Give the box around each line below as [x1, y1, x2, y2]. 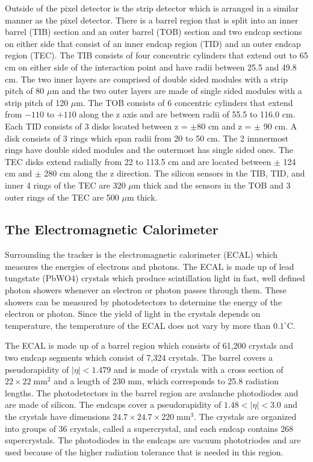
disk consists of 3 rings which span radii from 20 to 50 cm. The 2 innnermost [5, 131, 289, 144]
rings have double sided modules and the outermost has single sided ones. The [5, 143, 294, 156]
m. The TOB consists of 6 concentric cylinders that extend [76, 96, 293, 108]
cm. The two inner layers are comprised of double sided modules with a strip [5, 72, 288, 85]
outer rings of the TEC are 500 [5, 190, 119, 203]
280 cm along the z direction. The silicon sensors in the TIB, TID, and [44, 167, 305, 179]
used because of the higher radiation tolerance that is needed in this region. [5, 445, 284, 458]
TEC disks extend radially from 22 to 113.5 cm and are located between [5, 155, 271, 167]
